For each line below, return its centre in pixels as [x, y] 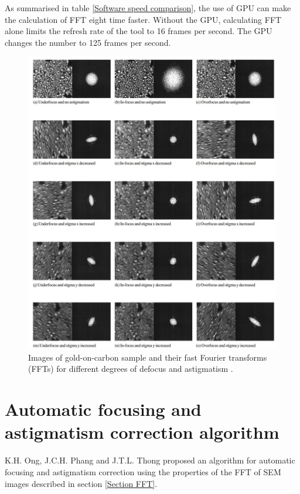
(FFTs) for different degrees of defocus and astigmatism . [131, 369]
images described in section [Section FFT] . [81, 483]
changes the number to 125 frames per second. [88, 42]
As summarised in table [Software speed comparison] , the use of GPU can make [148, 8]
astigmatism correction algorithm [142, 432]
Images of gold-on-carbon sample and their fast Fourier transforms [148, 357]
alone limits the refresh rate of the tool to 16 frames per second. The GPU [139, 31]
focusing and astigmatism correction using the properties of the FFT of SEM [143, 471]
